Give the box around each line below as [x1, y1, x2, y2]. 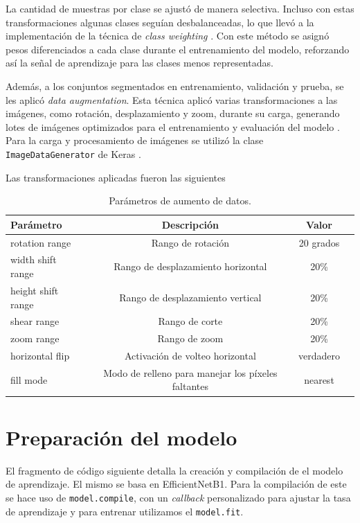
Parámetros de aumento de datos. [109, 193, 251, 208]
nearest [304, 372, 334, 387]
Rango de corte [158, 314, 223, 328]
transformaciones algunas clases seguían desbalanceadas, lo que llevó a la [6, 15, 314, 29]
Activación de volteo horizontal [124, 348, 256, 363]
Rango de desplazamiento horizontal [114, 259, 267, 274]
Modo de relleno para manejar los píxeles [103, 365, 278, 380]
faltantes [172, 379, 208, 393]
